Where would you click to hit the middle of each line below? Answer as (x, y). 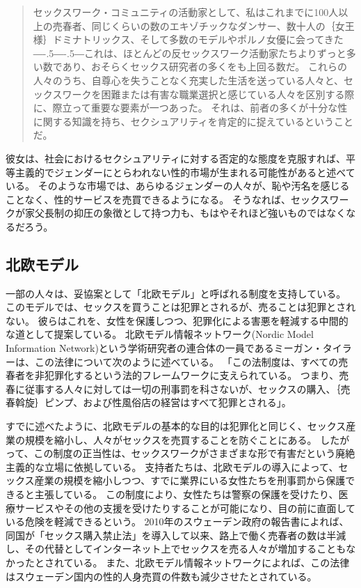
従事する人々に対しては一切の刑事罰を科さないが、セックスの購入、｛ (183, 388)
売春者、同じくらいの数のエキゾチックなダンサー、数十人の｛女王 (203, 25)
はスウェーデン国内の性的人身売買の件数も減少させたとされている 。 (161, 576)
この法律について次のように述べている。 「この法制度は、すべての (186, 361)
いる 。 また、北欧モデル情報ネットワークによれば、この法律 (211, 562)
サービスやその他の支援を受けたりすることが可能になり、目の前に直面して (185, 508)
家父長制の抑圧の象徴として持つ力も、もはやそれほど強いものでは (176, 213)
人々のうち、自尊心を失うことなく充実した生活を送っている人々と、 (188, 80)
